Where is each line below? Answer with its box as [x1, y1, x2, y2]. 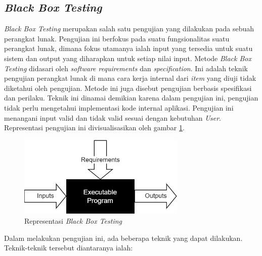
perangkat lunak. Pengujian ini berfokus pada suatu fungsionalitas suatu [4, 33, 230, 43]
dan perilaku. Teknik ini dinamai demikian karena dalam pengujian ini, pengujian [4, 92, 258, 103]
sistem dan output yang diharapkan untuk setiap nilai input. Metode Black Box [4, 53, 251, 63]
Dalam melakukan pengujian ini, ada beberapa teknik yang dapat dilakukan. [4, 232, 243, 243]
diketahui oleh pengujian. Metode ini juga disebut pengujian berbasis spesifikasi [4, 82, 252, 93]
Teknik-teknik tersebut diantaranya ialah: [4, 242, 133, 253]
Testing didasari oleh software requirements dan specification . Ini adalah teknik [4, 63, 248, 73]
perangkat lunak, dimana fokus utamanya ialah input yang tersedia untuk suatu [4, 43, 253, 54]
